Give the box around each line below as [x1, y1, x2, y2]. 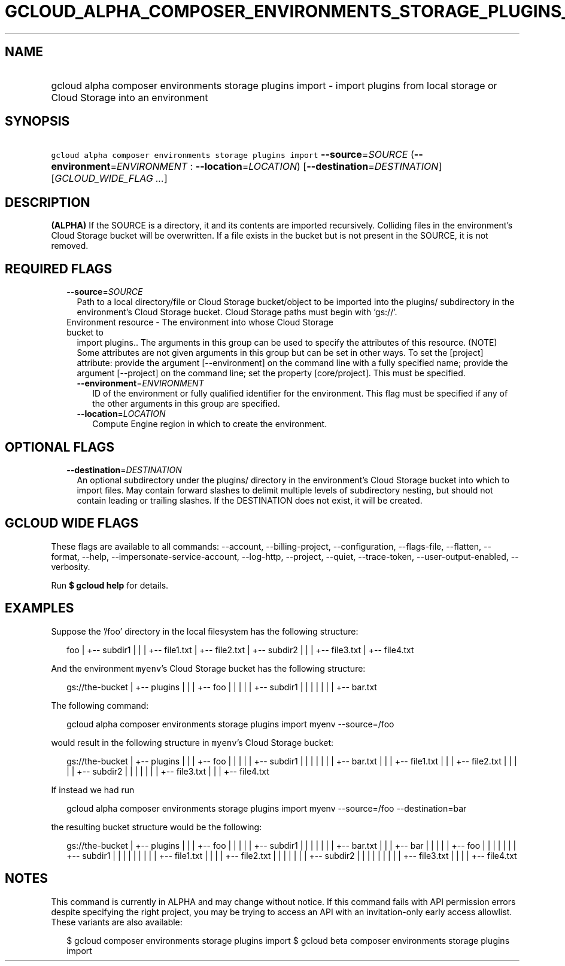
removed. [51, 240, 89, 251]
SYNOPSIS [5, 114, 70, 129]
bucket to [66, 327, 104, 338]
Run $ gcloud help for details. [51, 580, 169, 590]
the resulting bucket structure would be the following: [51, 821, 262, 832]
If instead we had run [51, 784, 135, 795]
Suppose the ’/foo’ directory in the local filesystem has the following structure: [51, 626, 359, 636]
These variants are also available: [51, 916, 183, 927]
